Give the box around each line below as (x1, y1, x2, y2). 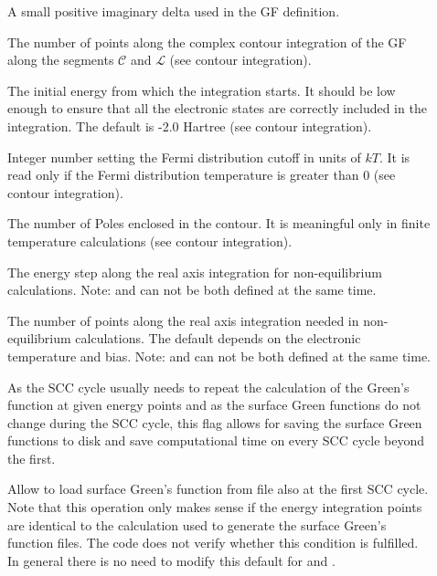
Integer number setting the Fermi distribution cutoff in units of (7, 147, 361, 166)
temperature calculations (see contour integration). (7, 231, 293, 250)
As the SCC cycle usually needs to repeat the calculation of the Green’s (7, 377, 410, 396)
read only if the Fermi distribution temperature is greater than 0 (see (7, 165, 396, 184)
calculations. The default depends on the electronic (75, 329, 361, 348)
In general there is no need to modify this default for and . (7, 550, 336, 570)
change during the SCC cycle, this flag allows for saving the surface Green (7, 413, 422, 432)
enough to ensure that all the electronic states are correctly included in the (7, 99, 427, 118)
